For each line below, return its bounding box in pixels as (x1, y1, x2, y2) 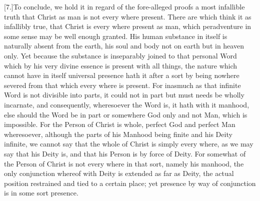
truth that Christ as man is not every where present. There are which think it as (4, 11, 251, 21)
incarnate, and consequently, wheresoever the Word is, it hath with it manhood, (4, 99, 249, 109)
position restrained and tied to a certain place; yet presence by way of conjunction (4, 177, 256, 188)
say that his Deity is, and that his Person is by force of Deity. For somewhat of (4, 148, 246, 158)
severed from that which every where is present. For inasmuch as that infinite (4, 79, 241, 90)
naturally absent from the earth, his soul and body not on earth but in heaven (4, 40, 244, 51)
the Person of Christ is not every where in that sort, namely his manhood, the (4, 158, 244, 168)
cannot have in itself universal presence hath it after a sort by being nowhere (4, 70, 239, 80)
